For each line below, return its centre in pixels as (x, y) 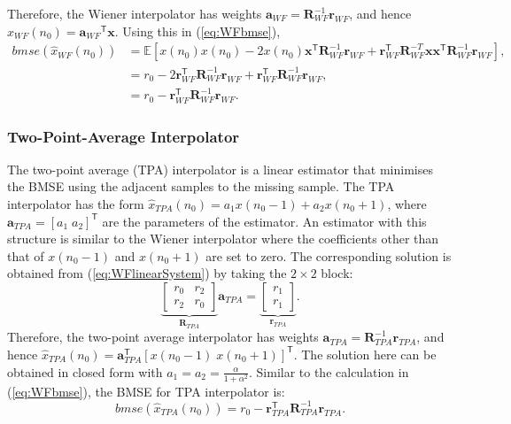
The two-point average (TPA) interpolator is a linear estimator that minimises (220, 169)
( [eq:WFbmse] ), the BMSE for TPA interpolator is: (146, 391)
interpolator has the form (76, 204)
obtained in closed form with (85, 371)
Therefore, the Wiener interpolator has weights (135, 13)
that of (26, 255)
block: (337, 273)
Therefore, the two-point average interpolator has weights (163, 337)
